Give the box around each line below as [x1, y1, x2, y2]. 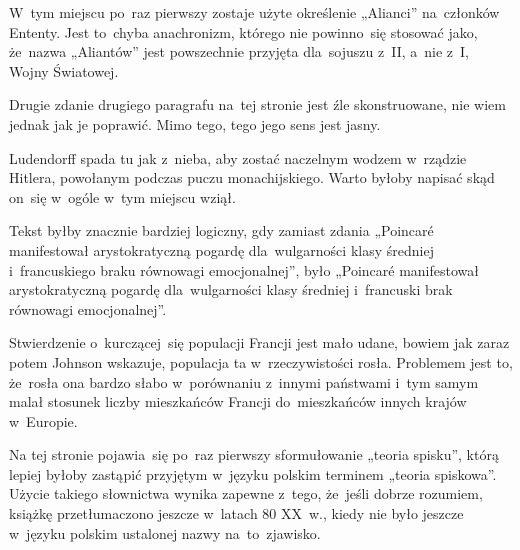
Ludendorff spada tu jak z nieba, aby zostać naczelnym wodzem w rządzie [9, 147, 467, 168]
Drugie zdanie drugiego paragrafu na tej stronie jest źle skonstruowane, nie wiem [9, 94, 506, 115]
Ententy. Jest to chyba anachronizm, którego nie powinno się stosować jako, [9, 21, 478, 42]
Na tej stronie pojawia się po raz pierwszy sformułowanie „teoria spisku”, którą [9, 444, 499, 465]
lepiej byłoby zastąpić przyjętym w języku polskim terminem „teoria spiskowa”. [9, 463, 497, 484]
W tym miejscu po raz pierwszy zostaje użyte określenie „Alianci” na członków [9, 2, 500, 22]
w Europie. [9, 410, 78, 431]
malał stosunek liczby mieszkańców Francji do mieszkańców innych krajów [9, 391, 467, 412]
